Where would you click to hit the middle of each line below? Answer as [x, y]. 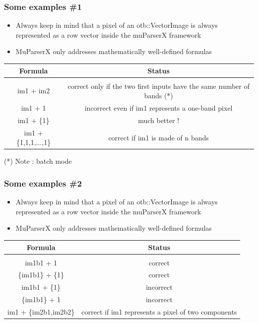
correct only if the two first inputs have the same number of [159, 86]
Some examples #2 [43, 183]
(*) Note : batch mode [38, 161]
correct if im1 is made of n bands [159, 137]
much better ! [159, 120]
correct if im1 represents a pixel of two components [159, 311]
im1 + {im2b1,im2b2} [41, 311]
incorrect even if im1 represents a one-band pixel [159, 108]
